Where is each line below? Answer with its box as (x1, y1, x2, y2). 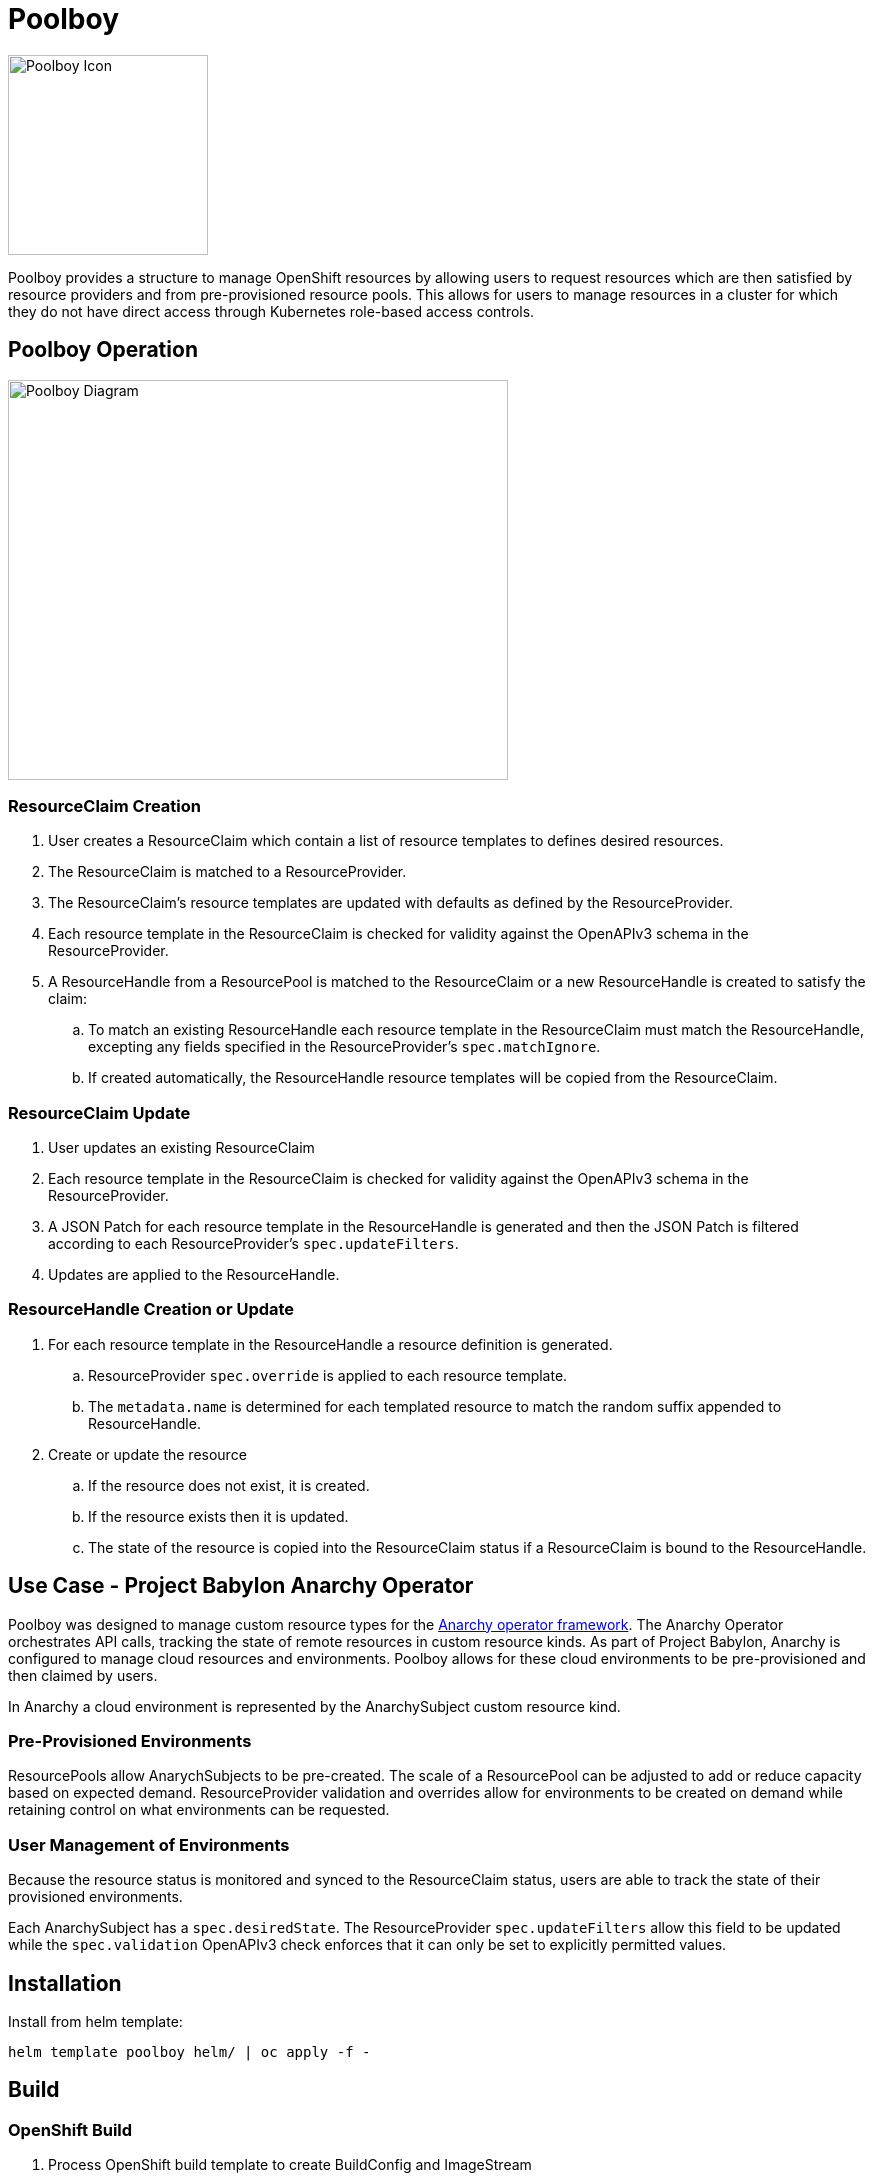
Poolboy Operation (8, 337, 198, 363)
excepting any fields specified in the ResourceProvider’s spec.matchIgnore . (88, 1038, 601, 1056)
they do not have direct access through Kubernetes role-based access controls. (8, 302, 535, 320)
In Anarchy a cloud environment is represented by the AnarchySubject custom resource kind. (8, 1697, 621, 1715)
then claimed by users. (8, 1666, 158, 1684)
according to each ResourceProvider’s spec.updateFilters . (48, 1235, 459, 1253)
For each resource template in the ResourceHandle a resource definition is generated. (48, 1335, 613, 1353)
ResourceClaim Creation (8, 795, 201, 816)
